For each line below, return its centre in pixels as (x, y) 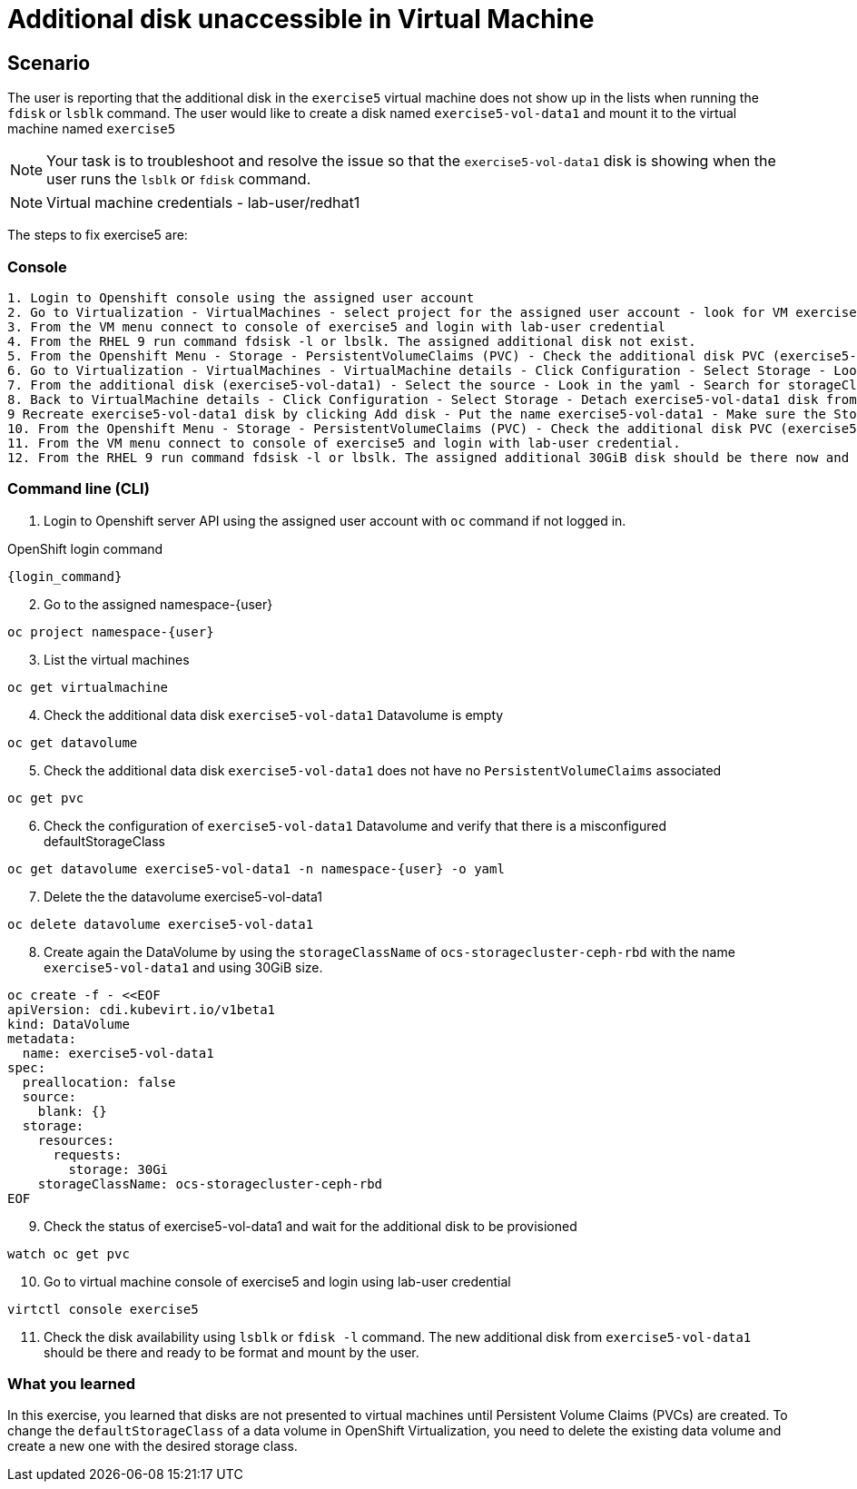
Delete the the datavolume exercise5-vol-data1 (183, 896)
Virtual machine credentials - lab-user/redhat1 (203, 203)
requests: (88, 1154)
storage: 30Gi (118, 1169)
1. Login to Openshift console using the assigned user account (241, 297)
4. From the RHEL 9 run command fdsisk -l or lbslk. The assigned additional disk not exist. (352, 341)
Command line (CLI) (79, 489)
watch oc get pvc (69, 1253)
